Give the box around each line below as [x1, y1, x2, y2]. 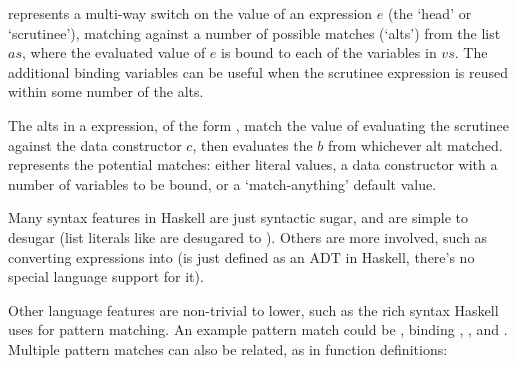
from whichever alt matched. [328, 134, 503, 155]
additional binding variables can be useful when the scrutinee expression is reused [8, 61, 509, 82]
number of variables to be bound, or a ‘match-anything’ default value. [8, 173, 437, 194]
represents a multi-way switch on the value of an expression [8, 3, 373, 23]
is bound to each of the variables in [221, 42, 437, 63]
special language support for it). [8, 266, 204, 287]
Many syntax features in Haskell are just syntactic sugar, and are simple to [8, 207, 468, 228]
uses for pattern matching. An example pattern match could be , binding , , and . [8, 319, 508, 340]
